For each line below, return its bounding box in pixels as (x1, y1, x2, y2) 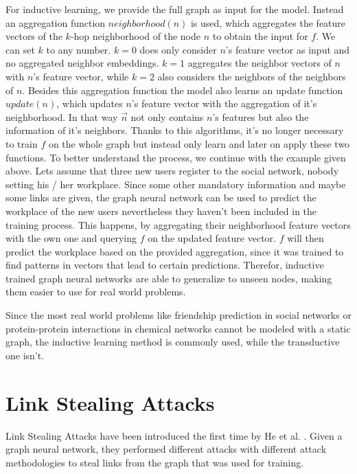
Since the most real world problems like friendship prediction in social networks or (5, 308, 352, 322)
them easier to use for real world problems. (5, 284, 186, 299)
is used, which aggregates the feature (190, 15, 346, 30)
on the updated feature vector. (148, 231, 276, 245)
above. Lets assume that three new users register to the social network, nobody (5, 163, 339, 178)
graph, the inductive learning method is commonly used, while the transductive (5, 335, 340, 349)
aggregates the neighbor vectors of (187, 56, 332, 70)
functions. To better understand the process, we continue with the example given (5, 150, 346, 164)
